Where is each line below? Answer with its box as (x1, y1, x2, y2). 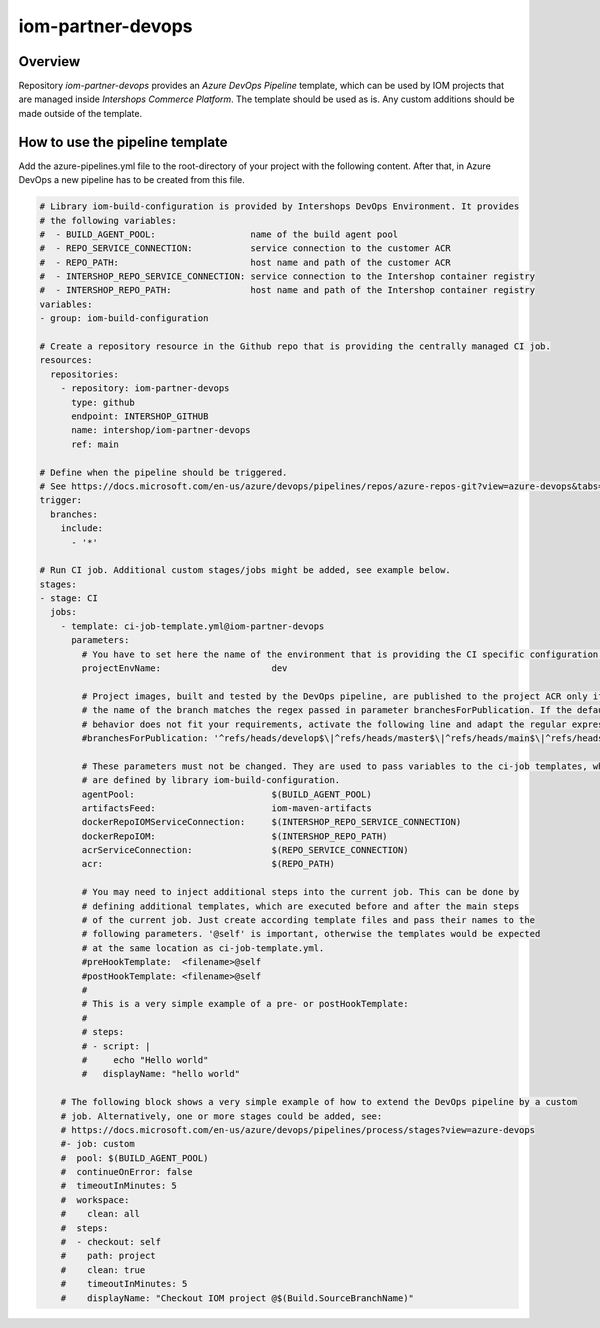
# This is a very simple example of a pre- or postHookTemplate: (81, 998, 409, 1010)
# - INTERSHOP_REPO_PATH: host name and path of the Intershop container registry (39, 285, 535, 296)
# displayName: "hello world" (81, 1068, 240, 1080)
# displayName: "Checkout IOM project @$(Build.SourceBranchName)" (60, 1292, 415, 1304)
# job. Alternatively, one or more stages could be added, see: (60, 1110, 383, 1122)
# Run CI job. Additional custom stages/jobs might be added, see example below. (39, 565, 452, 576)
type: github (71, 396, 135, 408)
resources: (39, 355, 93, 366)
